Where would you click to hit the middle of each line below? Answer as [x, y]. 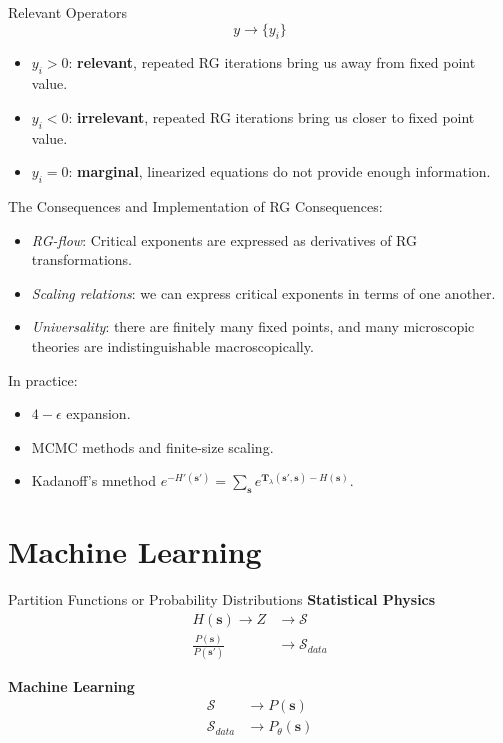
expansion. [98, 413]
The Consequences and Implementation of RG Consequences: [195, 205]
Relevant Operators [67, 12]
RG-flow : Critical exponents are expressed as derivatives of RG [224, 239]
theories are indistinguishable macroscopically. [172, 345]
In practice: [43, 379]
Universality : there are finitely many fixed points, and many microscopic [253, 326]
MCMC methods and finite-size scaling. [152, 446]
